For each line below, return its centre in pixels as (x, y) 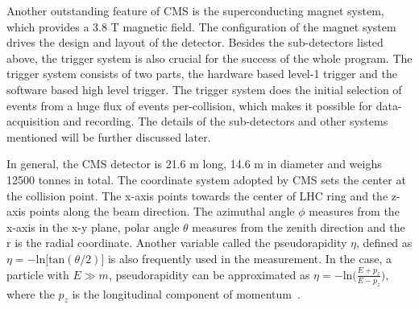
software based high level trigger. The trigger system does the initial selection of (204, 89)
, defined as (384, 243)
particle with (38, 274)
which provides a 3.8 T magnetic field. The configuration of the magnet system (201, 26)
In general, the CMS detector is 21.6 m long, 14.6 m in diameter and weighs (194, 164)
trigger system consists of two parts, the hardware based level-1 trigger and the (202, 74)
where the (31, 293)
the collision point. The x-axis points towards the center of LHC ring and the (197, 195)
